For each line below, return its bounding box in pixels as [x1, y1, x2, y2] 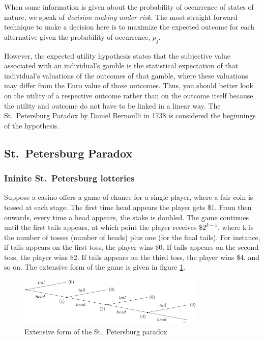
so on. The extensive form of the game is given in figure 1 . [4, 261, 186, 272]
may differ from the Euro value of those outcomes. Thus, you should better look [4, 80, 253, 91]
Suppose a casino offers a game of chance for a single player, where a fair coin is [4, 192, 253, 202]
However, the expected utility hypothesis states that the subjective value [4, 50, 230, 61]
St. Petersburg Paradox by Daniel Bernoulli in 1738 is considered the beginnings [4, 110, 256, 121]
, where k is [217, 222, 254, 232]
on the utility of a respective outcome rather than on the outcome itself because [4, 90, 253, 100]
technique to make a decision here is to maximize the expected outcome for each [4, 21, 255, 32]
